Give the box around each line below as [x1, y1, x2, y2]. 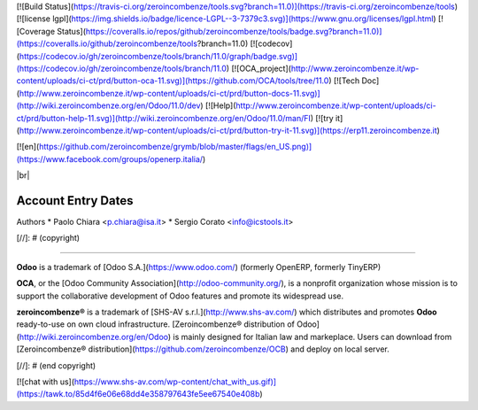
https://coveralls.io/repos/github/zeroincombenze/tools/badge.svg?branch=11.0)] [85, 26, 382, 36]
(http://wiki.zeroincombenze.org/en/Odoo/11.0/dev [16, 100, 201, 111]
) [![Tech [328, 75, 360, 86]
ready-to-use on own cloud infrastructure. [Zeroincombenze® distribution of [16, 319, 296, 329]
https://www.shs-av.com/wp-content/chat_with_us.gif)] [73, 376, 277, 387]
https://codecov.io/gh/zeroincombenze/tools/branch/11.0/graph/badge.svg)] [19, 50, 298, 61]
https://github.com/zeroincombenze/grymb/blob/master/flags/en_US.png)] [38, 142, 312, 152]
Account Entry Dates [16, 193, 134, 208]
